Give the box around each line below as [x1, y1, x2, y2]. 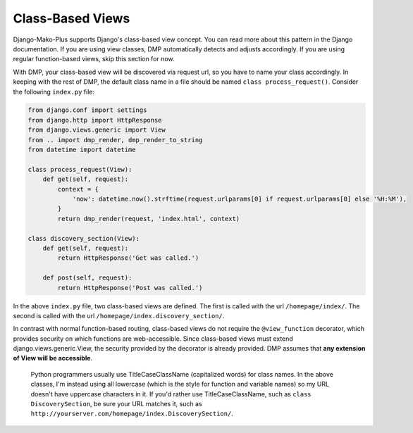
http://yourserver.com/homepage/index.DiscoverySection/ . [30, 409, 234, 418]
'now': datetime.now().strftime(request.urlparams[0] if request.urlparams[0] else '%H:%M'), [72, 195, 407, 203]
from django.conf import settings [27, 106, 147, 114]
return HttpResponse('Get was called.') [57, 254, 199, 262]
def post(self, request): [42, 274, 132, 282]
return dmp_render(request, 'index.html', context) [57, 215, 240, 222]
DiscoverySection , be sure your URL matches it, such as [30, 400, 202, 408]
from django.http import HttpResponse [27, 116, 162, 124]
